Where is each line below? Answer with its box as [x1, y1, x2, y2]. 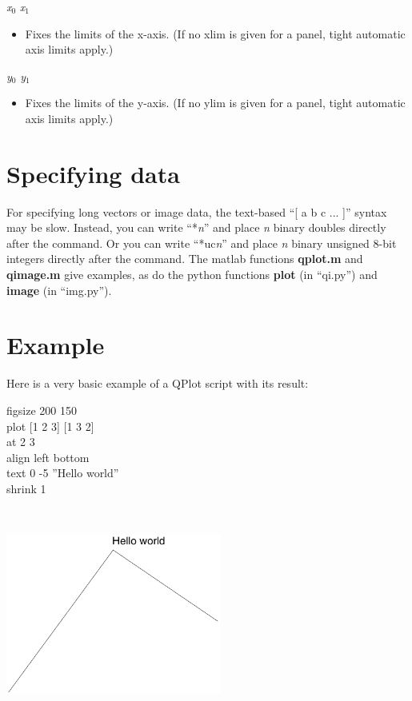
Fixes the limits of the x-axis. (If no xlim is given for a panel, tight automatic [25, 25, 406, 42]
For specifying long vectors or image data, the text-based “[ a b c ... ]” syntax [6, 203, 387, 220]
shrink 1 [6, 480, 46, 496]
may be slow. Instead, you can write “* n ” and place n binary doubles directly [6, 219, 386, 236]
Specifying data [6, 157, 180, 189]
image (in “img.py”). [6, 281, 112, 298]
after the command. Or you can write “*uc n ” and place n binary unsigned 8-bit [6, 234, 397, 251]
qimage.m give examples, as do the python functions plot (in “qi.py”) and [6, 266, 378, 283]
